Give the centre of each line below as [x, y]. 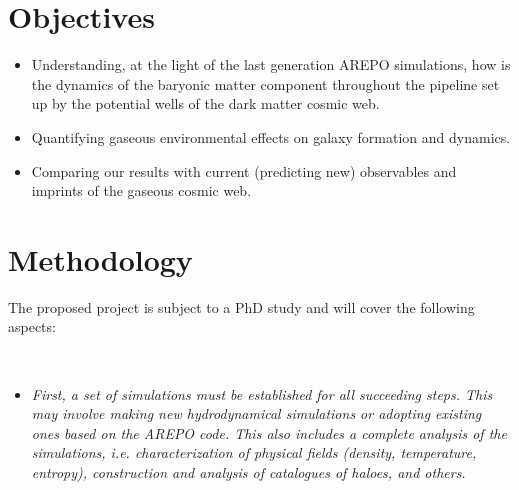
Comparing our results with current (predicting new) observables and [244, 170]
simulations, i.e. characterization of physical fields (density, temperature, [254, 452]
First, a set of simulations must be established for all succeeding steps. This [262, 393]
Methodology [100, 258]
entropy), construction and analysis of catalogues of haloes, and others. [248, 471]
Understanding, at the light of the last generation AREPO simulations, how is [271, 64]
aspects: [32, 326]
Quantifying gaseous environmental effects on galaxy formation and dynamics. [271, 136]
